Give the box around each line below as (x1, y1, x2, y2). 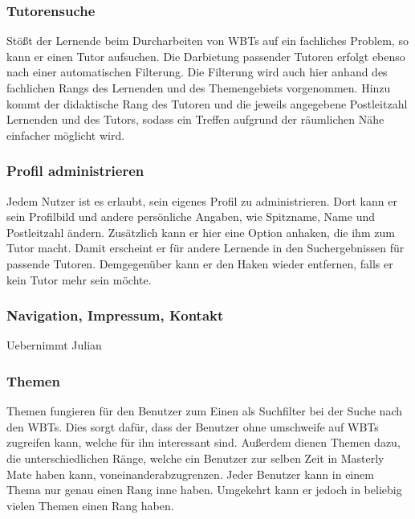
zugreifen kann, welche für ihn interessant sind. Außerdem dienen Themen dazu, (6, 434, 401, 451)
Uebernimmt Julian (6, 337, 102, 353)
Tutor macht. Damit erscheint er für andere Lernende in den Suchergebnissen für (6, 239, 405, 256)
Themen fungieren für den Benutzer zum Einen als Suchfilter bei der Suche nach (6, 403, 403, 419)
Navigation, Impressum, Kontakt (6, 305, 224, 325)
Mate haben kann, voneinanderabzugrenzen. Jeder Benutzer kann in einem (6, 465, 374, 482)
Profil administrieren (6, 161, 144, 181)
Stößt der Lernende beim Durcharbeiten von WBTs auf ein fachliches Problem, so (6, 32, 409, 49)
